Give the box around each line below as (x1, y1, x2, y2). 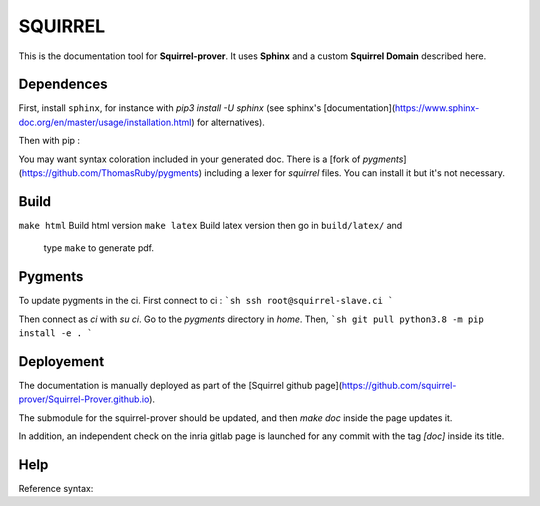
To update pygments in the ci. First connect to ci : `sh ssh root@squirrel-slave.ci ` (18, 295, 394, 307)
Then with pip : (18, 135, 80, 147)
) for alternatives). (191, 116, 265, 128)
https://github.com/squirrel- (341, 379, 457, 391)
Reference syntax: (18, 482, 94, 494)
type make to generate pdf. (43, 242, 155, 254)
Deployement (18, 353, 105, 370)
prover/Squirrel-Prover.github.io (18, 393, 150, 405)
